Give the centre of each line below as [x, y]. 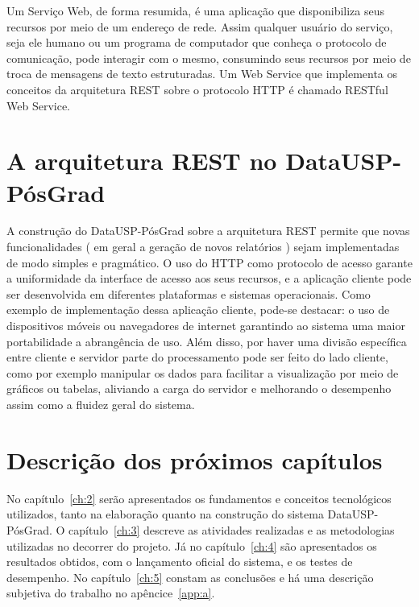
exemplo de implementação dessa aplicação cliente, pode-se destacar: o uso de [198, 310]
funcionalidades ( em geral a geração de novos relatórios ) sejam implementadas [203, 247]
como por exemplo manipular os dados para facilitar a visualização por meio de [203, 372]
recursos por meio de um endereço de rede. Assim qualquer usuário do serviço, [200, 26]
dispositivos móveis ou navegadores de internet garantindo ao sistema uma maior [206, 326]
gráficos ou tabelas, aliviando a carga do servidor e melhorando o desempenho [199, 388]
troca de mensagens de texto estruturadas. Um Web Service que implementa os [202, 74]
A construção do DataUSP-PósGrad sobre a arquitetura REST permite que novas [208, 231]
